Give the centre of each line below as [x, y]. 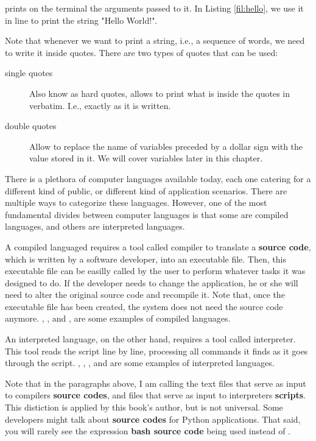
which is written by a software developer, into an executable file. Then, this [146, 259]
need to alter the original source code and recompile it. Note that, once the [145, 295]
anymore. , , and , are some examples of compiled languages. [118, 318]
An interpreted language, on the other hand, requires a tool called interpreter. [150, 339]
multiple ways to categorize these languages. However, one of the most [136, 203]
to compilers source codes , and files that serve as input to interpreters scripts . [155, 395]
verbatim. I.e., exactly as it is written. [100, 105]
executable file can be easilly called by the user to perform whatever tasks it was [155, 271]
